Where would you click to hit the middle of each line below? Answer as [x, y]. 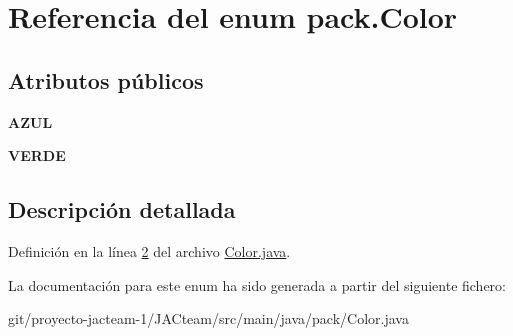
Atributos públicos [106, 79]
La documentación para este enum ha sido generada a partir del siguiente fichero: [257, 284]
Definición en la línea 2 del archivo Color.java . [149, 250]
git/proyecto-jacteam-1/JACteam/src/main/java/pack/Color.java [208, 318]
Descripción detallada [122, 209]
